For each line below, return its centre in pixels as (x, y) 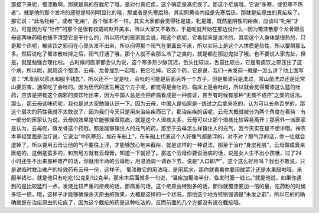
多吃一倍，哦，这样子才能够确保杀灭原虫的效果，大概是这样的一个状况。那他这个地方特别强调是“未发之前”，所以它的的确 (158, 194)
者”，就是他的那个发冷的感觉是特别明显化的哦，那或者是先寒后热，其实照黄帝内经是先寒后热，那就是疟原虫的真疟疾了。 (157, 12)
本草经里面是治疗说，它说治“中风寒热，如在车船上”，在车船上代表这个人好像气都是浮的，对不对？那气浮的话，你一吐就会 (158, 136)
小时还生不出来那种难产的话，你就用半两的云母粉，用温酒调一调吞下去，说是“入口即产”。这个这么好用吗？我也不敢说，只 (158, 161)
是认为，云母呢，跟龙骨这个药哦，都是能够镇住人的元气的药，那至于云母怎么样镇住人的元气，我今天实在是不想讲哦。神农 (158, 128)
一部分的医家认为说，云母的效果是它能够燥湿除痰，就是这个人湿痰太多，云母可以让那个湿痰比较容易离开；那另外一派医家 (158, 120)
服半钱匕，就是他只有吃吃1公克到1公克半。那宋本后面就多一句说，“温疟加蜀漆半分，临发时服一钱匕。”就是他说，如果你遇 (156, 178)
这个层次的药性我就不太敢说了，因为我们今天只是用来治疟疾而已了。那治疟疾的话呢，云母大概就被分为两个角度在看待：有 (158, 112)
